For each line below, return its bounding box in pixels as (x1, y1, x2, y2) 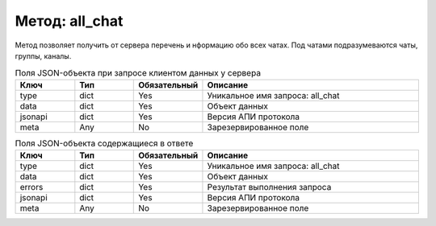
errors (19, 182, 44, 193)
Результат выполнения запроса (207, 182, 332, 193)
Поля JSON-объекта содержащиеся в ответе (15, 138, 194, 149)
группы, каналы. (15, 51, 72, 60)
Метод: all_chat (15, 12, 124, 30)
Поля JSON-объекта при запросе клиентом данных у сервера (15, 67, 262, 78)
